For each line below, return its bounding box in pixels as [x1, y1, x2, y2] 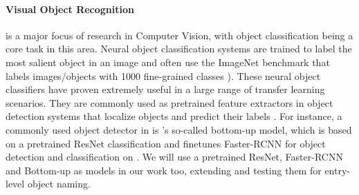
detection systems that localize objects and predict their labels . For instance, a [6, 109, 342, 123]
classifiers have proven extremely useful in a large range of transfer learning [6, 82, 325, 96]
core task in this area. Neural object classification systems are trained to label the [6, 41, 352, 56]
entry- [324, 163, 350, 177]
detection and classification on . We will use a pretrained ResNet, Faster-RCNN [6, 150, 343, 164]
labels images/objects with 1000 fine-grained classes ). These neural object [6, 68, 321, 83]
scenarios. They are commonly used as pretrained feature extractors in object [6, 95, 333, 110]
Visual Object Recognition [6, 1, 134, 16]
